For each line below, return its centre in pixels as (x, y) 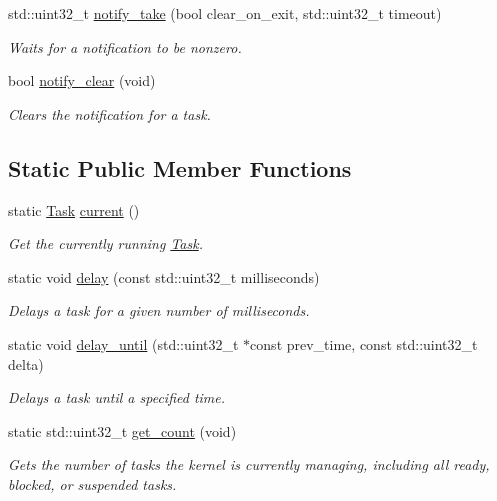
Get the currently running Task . (105, 243)
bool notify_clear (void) (82, 80)
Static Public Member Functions (180, 167)
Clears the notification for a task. (109, 113)
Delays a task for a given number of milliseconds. (159, 310)
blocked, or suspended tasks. (92, 483)
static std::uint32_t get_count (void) (122, 430)
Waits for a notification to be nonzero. (125, 46)
